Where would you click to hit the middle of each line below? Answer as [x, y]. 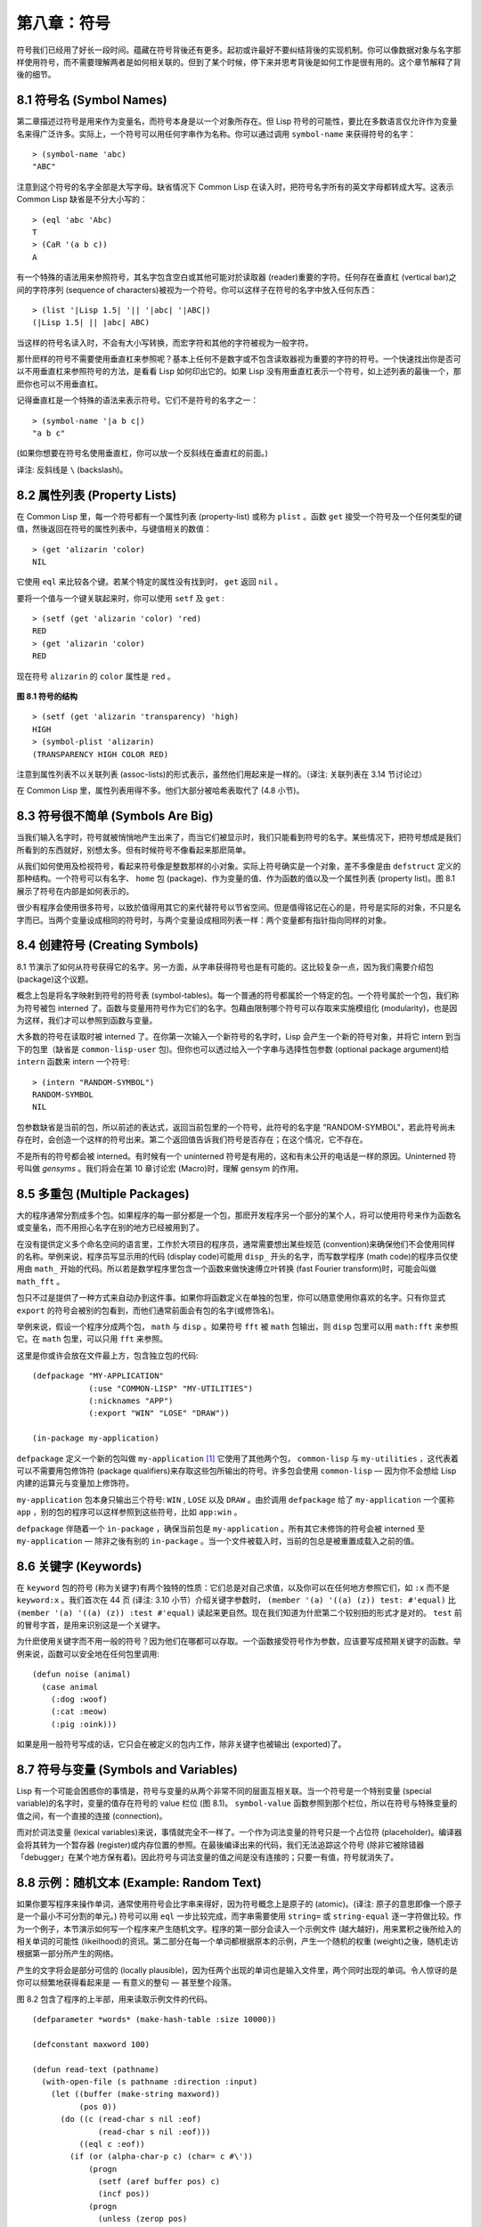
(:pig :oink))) [84, 1724]
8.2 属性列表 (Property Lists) [97, 495]
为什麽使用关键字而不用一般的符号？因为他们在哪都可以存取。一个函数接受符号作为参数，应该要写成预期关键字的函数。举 [239, 1641]
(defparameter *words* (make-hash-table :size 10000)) [155, 2019]
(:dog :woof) [79, 1699]
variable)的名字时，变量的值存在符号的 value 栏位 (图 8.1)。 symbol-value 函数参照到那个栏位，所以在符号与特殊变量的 [237, 1803]
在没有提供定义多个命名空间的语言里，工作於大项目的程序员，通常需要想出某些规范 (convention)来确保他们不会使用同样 [236, 1244]
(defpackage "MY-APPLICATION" [98, 1376]
